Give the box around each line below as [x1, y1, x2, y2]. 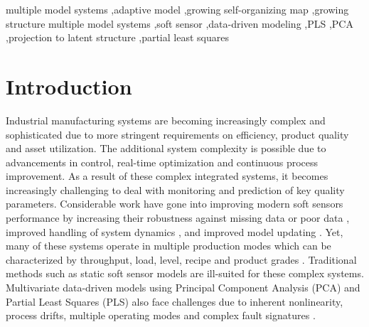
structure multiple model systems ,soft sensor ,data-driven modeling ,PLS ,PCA [6, 16, 353, 31]
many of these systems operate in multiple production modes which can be [6, 238, 331, 253]
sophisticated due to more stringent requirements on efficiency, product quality [6, 127, 349, 141]
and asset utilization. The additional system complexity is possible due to [6, 141, 326, 156]
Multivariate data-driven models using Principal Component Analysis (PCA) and [6, 280, 360, 295]
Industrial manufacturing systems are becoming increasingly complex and [6, 112, 326, 127]
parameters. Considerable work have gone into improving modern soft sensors [6, 196, 343, 211]
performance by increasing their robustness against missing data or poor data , [6, 210, 350, 225]
